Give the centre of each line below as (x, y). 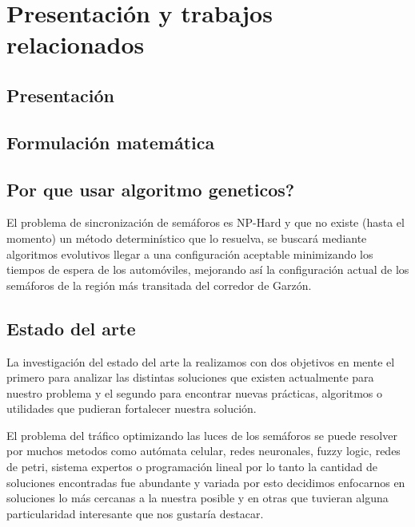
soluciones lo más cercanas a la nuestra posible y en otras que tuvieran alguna (198, 498)
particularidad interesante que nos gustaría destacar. (135, 513)
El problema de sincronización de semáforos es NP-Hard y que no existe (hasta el (206, 222)
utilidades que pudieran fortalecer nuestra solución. (132, 408)
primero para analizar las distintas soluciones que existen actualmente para (190, 377)
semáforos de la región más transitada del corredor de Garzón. (159, 285)
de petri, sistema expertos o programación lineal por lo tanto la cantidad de (192, 467)
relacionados (76, 44)
